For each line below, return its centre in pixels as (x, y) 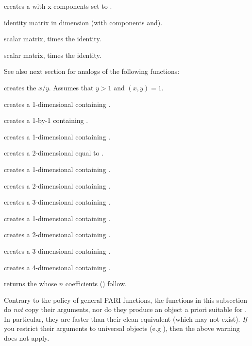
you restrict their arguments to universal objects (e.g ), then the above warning (122, 328)
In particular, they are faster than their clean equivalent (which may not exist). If (126, 319)
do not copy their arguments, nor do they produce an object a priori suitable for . (126, 309)
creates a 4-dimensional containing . (57, 267)
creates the (20, 87)
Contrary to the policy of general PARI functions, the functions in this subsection (126, 300)
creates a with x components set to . (58, 6)
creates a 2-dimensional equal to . (54, 153)
